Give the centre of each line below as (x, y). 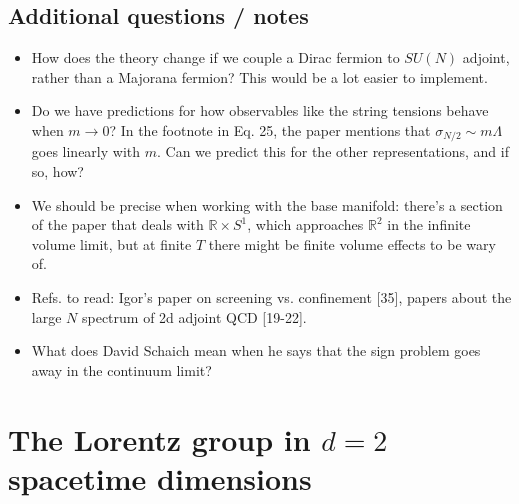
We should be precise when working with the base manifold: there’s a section (267, 204)
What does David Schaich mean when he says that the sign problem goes (256, 350)
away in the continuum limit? (121, 369)
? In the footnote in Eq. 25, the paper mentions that (270, 129)
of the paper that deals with (117, 224)
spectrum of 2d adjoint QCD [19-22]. (194, 316)
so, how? (57, 171)
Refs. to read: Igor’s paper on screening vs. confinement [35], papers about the (271, 297)
